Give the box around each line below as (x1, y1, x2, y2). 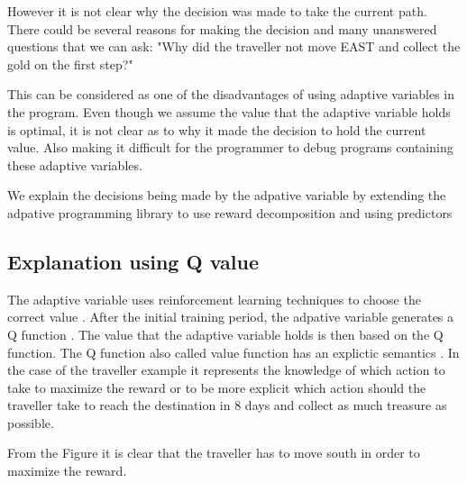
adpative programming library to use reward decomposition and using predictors (7, 203, 453, 222)
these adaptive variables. (7, 155, 142, 174)
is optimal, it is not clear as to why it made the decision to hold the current (7, 120, 426, 139)
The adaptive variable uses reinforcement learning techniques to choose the (7, 289, 421, 308)
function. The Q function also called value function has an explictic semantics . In (7, 342, 460, 361)
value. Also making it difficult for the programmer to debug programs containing (7, 138, 453, 157)
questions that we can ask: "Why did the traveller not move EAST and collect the (7, 37, 461, 56)
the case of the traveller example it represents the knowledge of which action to (7, 360, 445, 379)
